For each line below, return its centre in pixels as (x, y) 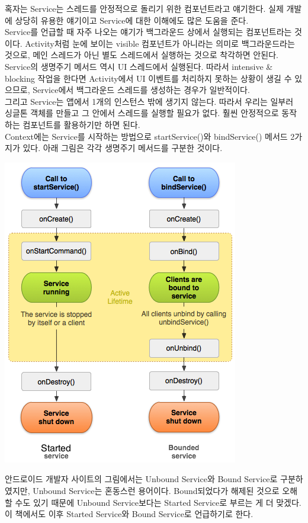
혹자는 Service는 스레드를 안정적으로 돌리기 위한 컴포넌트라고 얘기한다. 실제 (144, 8)
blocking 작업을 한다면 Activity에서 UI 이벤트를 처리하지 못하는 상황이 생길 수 (148, 78)
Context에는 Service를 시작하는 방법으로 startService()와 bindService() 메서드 (146, 136)
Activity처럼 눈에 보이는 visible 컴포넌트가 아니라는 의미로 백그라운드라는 (160, 43)
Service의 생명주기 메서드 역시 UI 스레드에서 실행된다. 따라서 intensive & (139, 66)
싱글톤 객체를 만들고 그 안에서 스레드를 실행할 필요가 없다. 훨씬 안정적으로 (142, 113)
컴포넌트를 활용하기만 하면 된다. (81, 124)
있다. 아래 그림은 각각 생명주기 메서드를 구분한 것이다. (123, 148)
